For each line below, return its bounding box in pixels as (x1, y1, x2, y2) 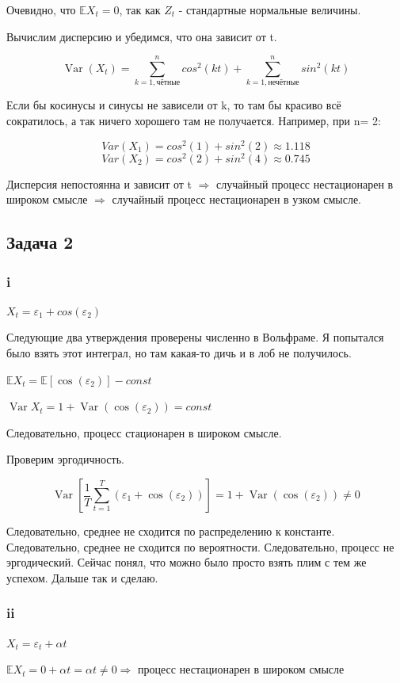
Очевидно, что (6, 2, 76, 17)
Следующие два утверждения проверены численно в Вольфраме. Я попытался (6, 329, 384, 345)
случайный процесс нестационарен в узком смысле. (112, 191, 361, 208)
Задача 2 (6, 230, 74, 254)
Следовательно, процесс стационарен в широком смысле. (6, 424, 282, 441)
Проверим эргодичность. (6, 451, 124, 467)
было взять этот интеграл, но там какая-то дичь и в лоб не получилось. (6, 345, 352, 361)
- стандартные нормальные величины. (178, 2, 361, 17)
